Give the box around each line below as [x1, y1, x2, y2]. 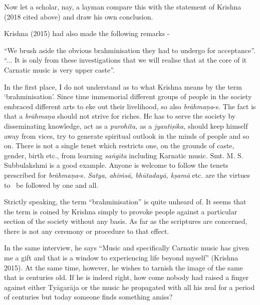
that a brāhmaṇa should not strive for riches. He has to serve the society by [4, 111, 236, 121]
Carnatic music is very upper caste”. [4, 64, 115, 75]
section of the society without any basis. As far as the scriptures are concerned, [4, 216, 247, 226]
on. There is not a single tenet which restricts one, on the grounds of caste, [4, 140, 234, 151]
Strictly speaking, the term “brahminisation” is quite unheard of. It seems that [4, 196, 246, 207]
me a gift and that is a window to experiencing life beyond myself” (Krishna [4, 252, 238, 263]
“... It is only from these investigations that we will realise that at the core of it [4, 55, 247, 65]
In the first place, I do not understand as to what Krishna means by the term [4, 81, 242, 92]
